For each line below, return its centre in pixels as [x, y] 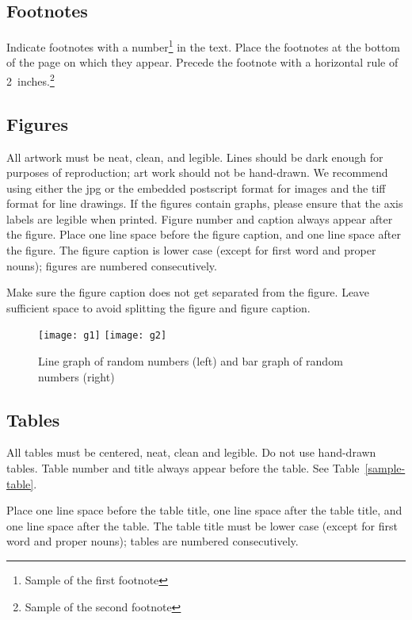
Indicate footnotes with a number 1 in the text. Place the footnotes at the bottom [204, 46]
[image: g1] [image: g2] [103, 336]
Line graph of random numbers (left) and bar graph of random [191, 361]
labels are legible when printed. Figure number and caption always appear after [200, 218]
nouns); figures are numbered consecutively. [112, 265]
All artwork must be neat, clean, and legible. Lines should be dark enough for [195, 157]
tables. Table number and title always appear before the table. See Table [183, 468]
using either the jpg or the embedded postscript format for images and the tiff [196, 188]
